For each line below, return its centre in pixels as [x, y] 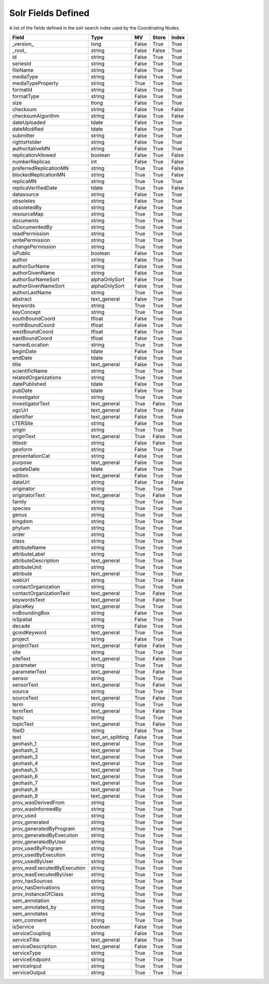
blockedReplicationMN [39, 174]
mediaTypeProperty [35, 83]
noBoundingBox [31, 613]
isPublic [21, 253]
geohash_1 [24, 743]
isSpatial [22, 619]
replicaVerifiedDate [35, 188]
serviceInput [27, 966]
